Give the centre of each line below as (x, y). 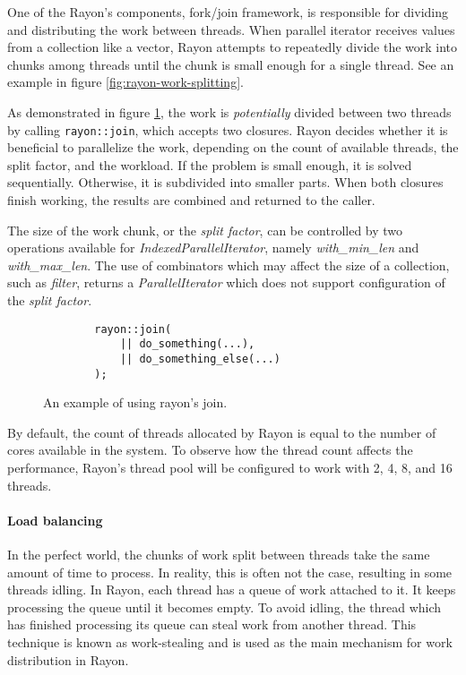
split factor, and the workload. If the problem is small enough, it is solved (210, 164)
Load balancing (55, 520)
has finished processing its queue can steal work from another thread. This (212, 624)
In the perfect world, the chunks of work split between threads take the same (219, 554)
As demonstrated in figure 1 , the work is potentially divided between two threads (229, 111)
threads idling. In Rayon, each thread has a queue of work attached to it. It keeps (232, 590)
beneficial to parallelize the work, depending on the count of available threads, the (233, 147)
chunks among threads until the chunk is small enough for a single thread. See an (231, 64)
